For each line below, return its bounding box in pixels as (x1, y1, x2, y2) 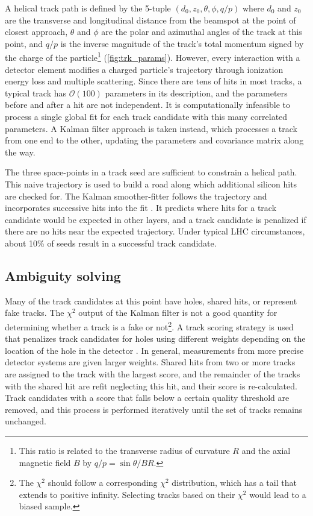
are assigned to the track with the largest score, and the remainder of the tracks (5, 367, 300, 380)
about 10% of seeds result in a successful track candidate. (5, 236, 217, 249)
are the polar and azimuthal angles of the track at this (101, 25, 302, 38)
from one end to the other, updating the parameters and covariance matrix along (5, 134, 304, 146)
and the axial (241, 444, 291, 456)
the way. (5, 145, 36, 158)
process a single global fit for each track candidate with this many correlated (5, 110, 288, 122)
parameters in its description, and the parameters (105, 86, 288, 99)
